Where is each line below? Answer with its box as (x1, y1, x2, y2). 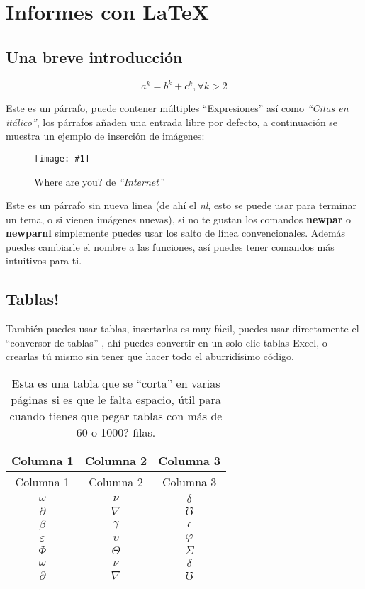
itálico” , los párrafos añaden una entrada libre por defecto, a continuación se (6, 114, 338, 129)
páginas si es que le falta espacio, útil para (11, 391, 221, 408)
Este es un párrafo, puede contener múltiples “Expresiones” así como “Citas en (6, 101, 349, 116)
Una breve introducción (6, 45, 183, 67)
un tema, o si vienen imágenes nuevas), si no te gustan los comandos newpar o (6, 211, 352, 226)
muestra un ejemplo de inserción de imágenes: (6, 128, 205, 143)
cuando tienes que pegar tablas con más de (9, 408, 223, 425)
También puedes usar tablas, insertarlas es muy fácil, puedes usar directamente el (6, 321, 359, 336)
